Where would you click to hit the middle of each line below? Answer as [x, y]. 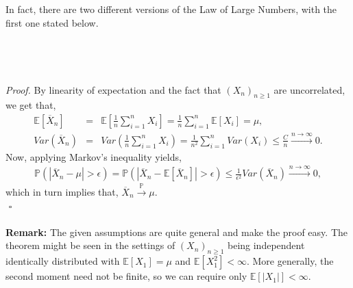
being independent [266, 245]
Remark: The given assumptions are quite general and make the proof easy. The [176, 232]
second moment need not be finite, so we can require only [126, 276]
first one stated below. [52, 22]
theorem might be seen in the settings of [90, 245]
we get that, [31, 105]
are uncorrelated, [309, 89]
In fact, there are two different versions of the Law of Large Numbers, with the [171, 9]
